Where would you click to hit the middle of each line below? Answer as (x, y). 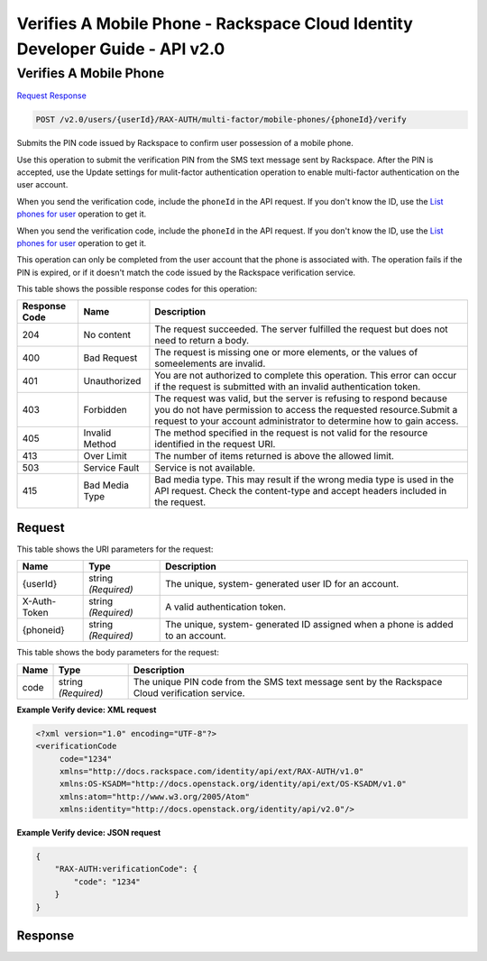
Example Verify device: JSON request (89, 833)
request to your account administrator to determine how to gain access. (307, 421)
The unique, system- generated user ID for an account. (282, 584)
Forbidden (105, 410)
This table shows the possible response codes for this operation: (137, 289)
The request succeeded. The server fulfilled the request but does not (301, 329)
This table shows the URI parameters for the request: (115, 549)
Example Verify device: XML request (87, 709)
